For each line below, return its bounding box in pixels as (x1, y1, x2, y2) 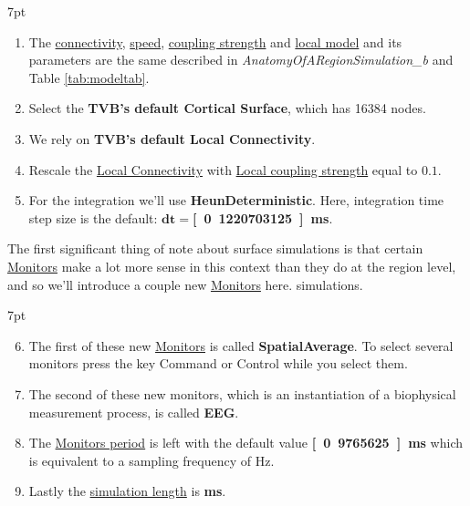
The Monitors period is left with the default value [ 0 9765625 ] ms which (28, 433, 463, 452)
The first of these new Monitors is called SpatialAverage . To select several (28, 336, 454, 355)
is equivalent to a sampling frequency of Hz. (28, 450, 275, 470)
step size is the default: (28, 208, 158, 227)
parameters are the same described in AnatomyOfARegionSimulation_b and (28, 50, 454, 69)
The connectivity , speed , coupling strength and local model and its (28, 32, 402, 51)
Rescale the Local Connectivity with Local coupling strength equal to (28, 160, 418, 179)
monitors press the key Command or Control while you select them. (28, 354, 408, 373)
